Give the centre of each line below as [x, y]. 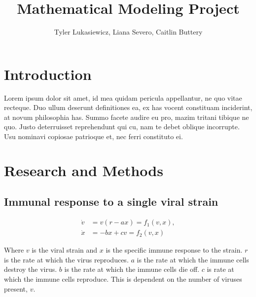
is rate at [220, 269]
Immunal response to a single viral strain [111, 202]
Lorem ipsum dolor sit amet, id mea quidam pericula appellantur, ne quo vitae [123, 97]
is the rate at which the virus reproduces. [66, 259]
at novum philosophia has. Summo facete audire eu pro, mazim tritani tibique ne [127, 117]
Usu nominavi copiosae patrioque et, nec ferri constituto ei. [93, 136]
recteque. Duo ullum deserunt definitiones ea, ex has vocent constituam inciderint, [128, 107]
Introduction [48, 74]
